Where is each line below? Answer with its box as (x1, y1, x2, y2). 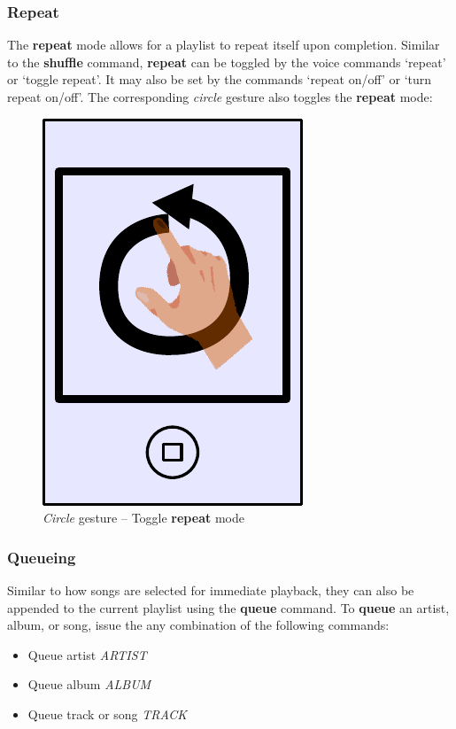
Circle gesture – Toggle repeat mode (43, 508, 244, 527)
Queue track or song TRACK (27, 704, 187, 723)
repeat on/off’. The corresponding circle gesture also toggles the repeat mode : (7, 88, 433, 105)
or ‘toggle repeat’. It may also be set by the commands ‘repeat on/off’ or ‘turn (7, 70, 432, 89)
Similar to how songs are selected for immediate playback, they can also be (7, 581, 414, 599)
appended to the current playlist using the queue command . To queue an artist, (7, 598, 450, 617)
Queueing (7, 546, 76, 568)
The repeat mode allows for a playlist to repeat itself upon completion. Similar (7, 35, 440, 54)
